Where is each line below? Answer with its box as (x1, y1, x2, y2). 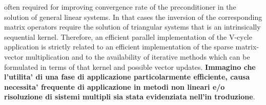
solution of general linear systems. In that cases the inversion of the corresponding (4, 11, 262, 22)
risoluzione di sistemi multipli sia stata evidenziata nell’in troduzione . (4, 91, 255, 102)
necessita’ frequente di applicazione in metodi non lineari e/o (4, 81, 225, 92)
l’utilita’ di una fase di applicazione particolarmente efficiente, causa (4, 71, 250, 82)
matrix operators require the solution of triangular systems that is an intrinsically (4, 21, 261, 32)
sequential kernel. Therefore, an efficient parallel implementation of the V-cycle (4, 31, 252, 42)
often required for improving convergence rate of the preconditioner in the (4, 2, 236, 12)
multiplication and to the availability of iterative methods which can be (26, 51, 250, 62)
